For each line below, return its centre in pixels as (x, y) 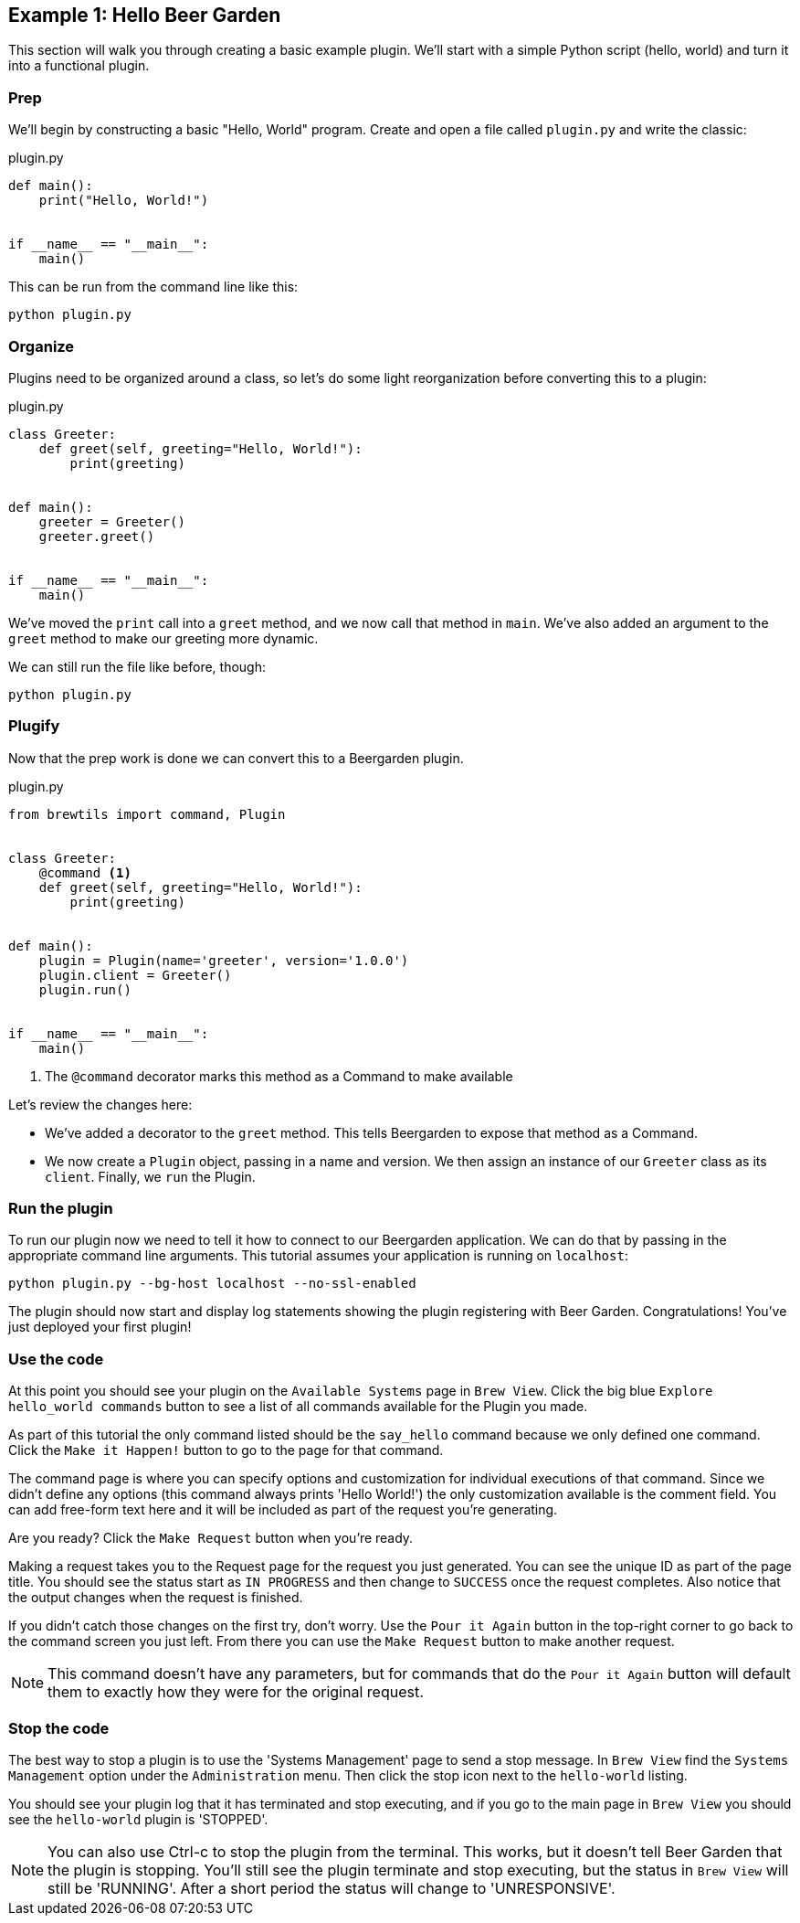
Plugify (34, 726)
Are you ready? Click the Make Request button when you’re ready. (211, 1538)
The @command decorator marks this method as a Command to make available (279, 1076)
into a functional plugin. (79, 66)
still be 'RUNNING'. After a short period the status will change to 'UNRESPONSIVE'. (332, 1888)
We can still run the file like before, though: (137, 666)
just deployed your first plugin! (100, 1327)
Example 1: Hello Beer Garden (145, 15)
